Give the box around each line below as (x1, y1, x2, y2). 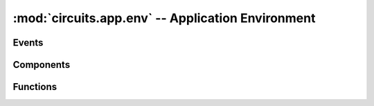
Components (12, 59, 71, 71)
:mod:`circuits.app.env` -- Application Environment (12, 10, 316, 26)
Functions (12, 81, 57, 93)
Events (12, 37, 44, 48)
